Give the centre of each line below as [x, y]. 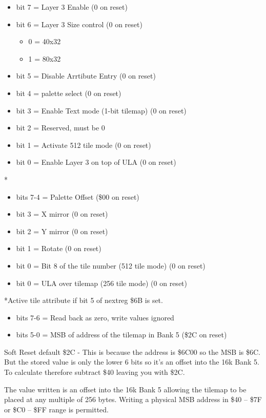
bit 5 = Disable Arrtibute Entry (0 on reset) [86, 76]
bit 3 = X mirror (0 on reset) [62, 214]
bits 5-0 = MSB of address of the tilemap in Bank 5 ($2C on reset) [121, 335]
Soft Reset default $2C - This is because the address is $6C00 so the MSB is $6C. [132, 351]
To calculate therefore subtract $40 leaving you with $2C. [95, 372]
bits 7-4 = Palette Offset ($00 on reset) [78, 196]
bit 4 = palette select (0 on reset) [69, 93]
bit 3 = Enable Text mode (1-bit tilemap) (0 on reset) [101, 110]
